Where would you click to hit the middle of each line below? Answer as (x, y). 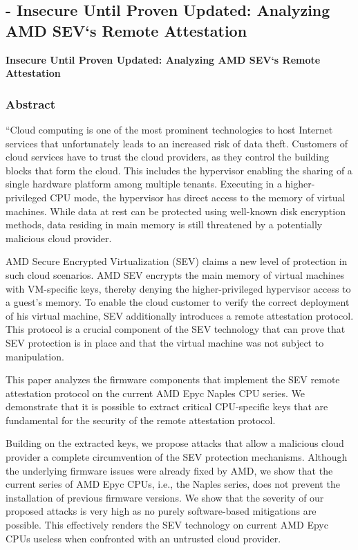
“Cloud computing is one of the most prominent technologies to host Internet (169, 129)
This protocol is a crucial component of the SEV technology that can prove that (176, 329)
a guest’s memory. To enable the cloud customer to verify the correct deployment (178, 302)
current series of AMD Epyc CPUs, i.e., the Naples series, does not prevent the (173, 484)
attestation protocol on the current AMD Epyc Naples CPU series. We (156, 393)
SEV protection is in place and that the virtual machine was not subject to (165, 342)
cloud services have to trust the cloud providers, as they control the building (168, 157)
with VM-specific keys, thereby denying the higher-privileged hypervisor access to (178, 288)
